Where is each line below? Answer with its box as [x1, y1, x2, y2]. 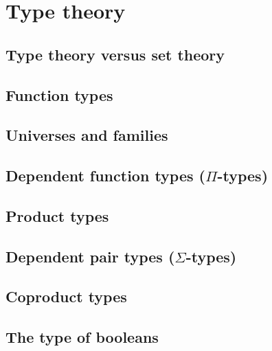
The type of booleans [5, 326, 159, 348]
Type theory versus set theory [5, 43, 225, 65]
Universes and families [5, 124, 168, 146]
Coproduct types [5, 286, 127, 307]
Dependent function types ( [5, 165, 205, 186]
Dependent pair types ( [5, 245, 175, 267]
